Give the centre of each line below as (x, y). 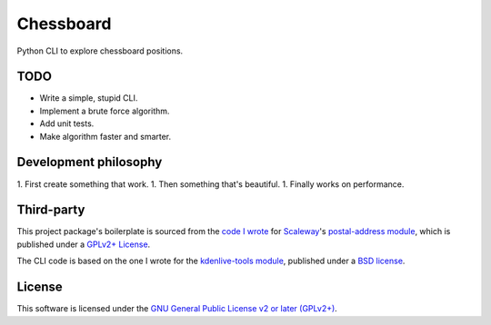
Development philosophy (90, 162)
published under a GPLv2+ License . (84, 244)
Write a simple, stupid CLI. (89, 98)
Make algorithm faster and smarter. (105, 136)
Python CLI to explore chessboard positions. (100, 51)
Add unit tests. (67, 123)
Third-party (51, 210)
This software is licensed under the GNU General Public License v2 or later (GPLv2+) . (177, 309)
